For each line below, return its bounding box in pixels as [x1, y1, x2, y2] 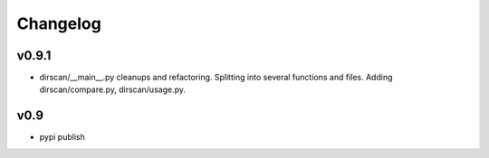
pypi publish [39, 132, 85, 143]
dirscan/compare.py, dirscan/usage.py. [39, 84, 186, 95]
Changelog [16, 14, 101, 33]
